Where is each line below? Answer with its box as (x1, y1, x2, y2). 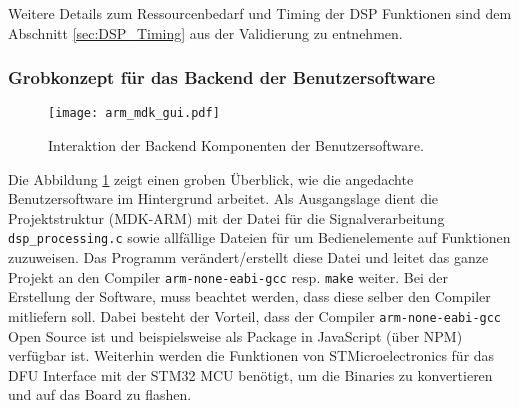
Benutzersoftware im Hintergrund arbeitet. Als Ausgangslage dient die (8, 188, 439, 209)
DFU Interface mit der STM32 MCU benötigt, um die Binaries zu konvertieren (8, 364, 493, 385)
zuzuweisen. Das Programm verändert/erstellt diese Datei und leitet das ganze (8, 247, 489, 268)
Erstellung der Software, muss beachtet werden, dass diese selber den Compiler (8, 286, 491, 307)
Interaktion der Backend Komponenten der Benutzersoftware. (48, 135, 424, 156)
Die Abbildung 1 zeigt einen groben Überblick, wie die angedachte (8, 168, 414, 189)
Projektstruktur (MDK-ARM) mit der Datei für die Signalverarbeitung (8, 207, 445, 228)
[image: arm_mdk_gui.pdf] (48, 106, 220, 121)
